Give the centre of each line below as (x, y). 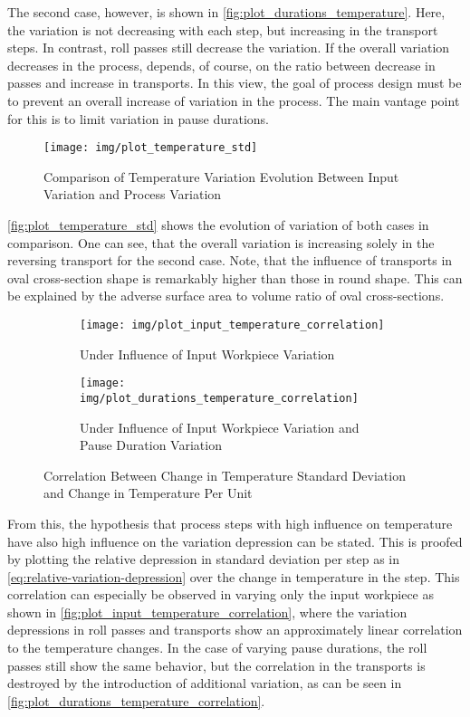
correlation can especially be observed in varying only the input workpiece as (221, 594)
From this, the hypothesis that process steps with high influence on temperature (230, 523)
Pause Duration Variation (151, 445)
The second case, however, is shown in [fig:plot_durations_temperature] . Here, (226, 12)
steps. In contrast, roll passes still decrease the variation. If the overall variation (229, 48)
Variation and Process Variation (133, 194)
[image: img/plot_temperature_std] (151, 148)
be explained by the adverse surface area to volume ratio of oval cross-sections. (226, 296)
